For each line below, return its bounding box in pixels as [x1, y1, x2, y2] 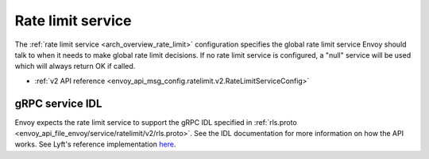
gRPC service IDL [14, 97, 102, 110]
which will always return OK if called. [14, 62, 136, 71]
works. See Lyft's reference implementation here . [14, 139, 176, 150]
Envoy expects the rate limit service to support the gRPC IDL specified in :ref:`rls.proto [14, 117, 297, 127]
